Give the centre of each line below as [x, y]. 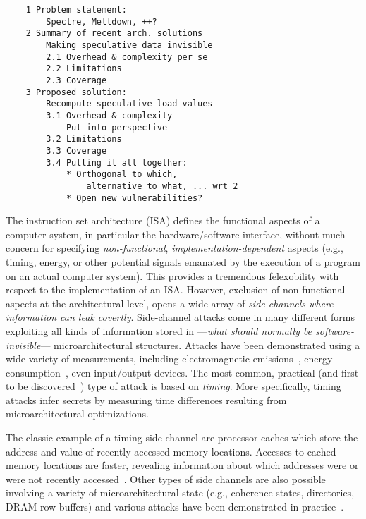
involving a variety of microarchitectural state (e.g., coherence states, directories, [180, 493]
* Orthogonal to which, [122, 175]
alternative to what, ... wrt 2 [162, 186]
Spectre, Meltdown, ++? [102, 22]
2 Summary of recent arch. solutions [114, 33]
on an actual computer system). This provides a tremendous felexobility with [172, 275]
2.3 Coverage [77, 80]
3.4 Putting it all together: [117, 163]
